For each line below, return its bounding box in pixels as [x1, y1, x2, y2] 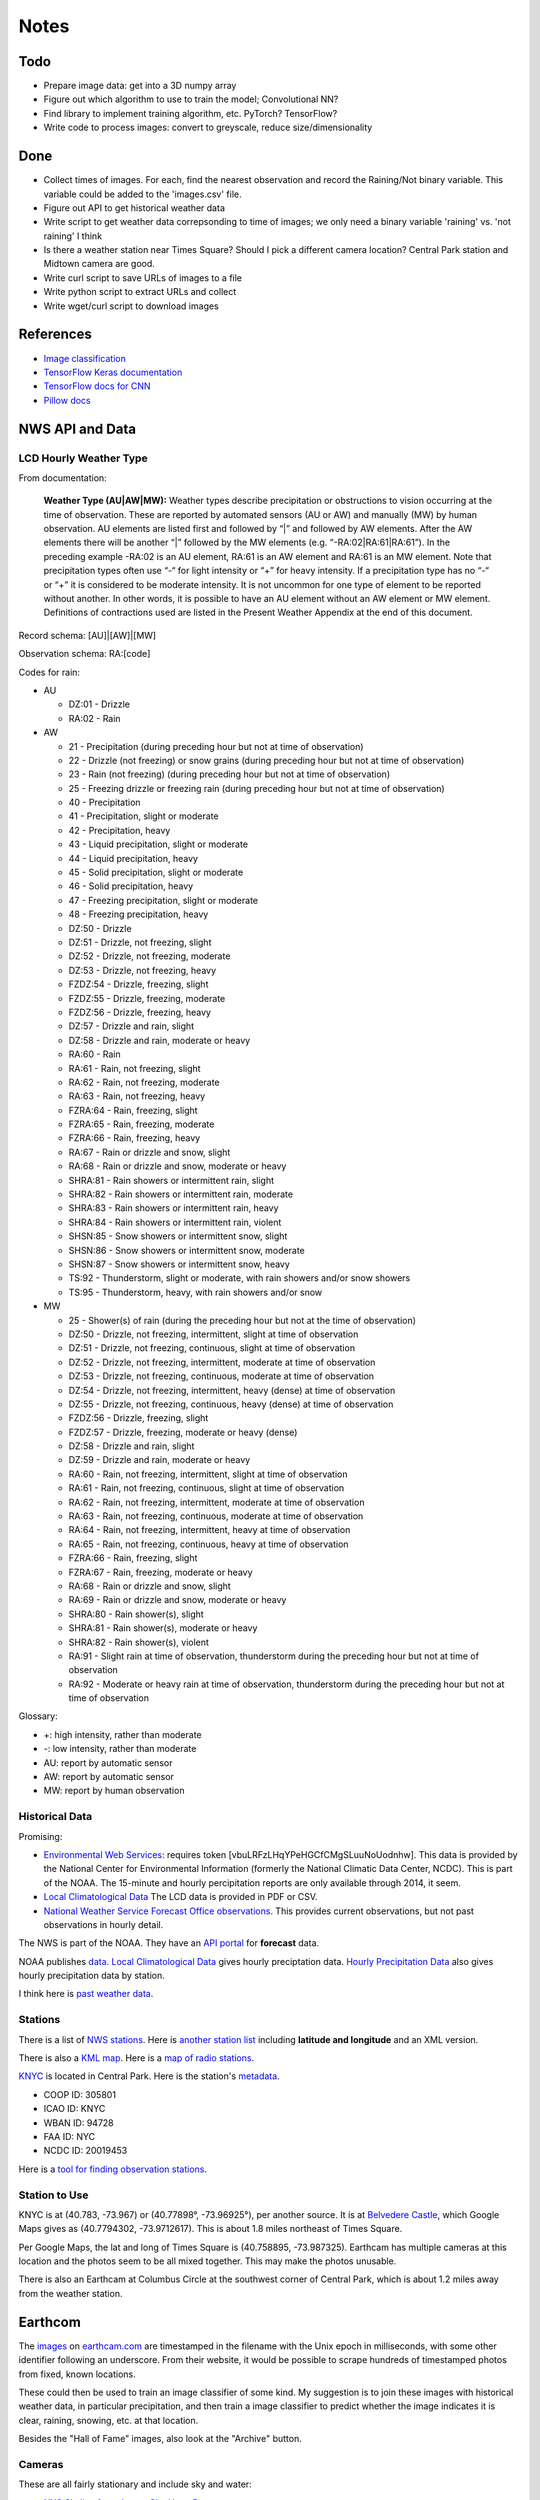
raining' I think [43, 230, 103, 242]
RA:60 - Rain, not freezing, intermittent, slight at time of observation [68, 1468, 348, 1480]
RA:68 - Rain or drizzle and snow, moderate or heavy [68, 1160, 287, 1172]
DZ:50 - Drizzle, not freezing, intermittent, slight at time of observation [68, 1328, 359, 1340]
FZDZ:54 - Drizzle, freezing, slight [68, 978, 209, 990]
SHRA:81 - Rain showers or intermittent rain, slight [68, 1174, 275, 1186]
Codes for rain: [18, 666, 80, 678]
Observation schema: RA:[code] [18, 648, 151, 660]
